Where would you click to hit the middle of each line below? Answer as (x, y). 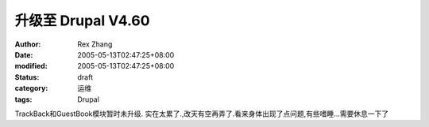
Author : (28, 44)
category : (31, 88)
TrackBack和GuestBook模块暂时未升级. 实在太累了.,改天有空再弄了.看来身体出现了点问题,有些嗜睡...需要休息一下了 (202, 114)
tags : (23, 99)
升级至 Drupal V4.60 (82, 21)
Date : (24, 54)
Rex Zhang (95, 44)
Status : (27, 77)
